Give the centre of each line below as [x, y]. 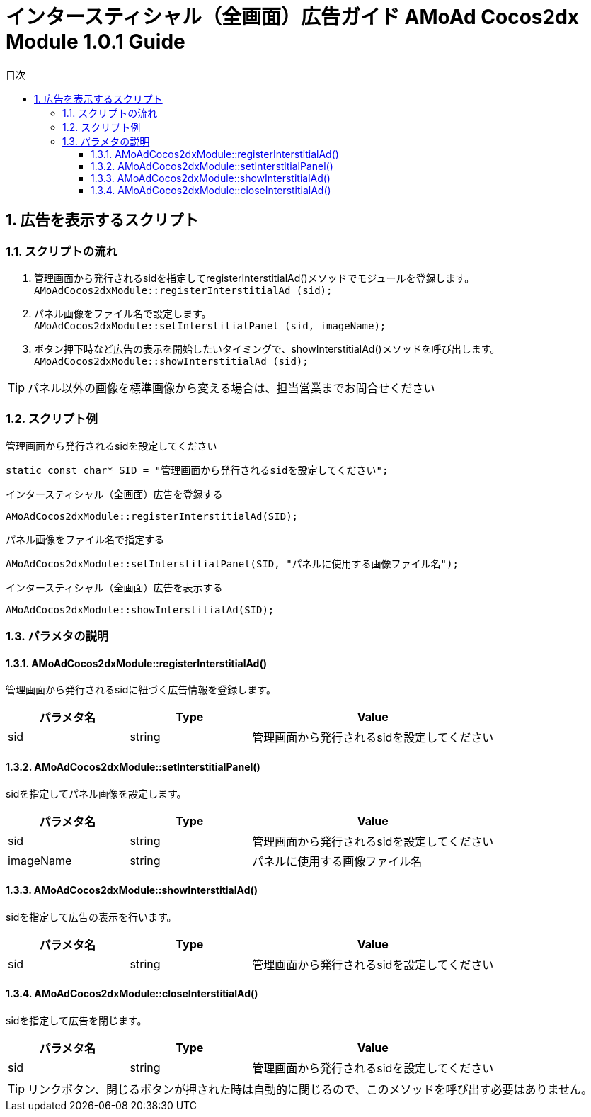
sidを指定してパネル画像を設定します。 [96, 793]
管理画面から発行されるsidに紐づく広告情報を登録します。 [141, 690]
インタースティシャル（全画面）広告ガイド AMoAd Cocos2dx [293, 17]
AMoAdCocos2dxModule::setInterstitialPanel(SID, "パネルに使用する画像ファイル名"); [232, 563]
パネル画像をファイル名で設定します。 [123, 313]
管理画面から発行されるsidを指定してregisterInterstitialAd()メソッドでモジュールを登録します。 [254, 278]
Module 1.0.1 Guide [96, 42]
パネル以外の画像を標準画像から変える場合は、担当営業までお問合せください [231, 388]
